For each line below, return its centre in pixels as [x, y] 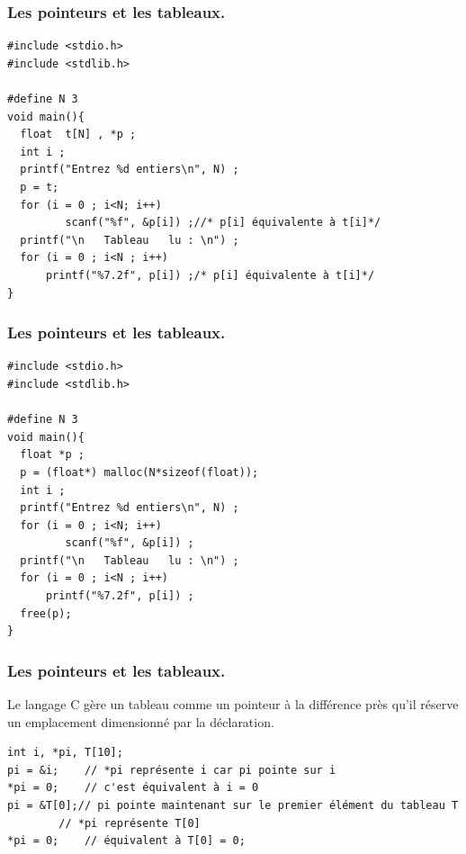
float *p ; [52, 455]
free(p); [46, 613]
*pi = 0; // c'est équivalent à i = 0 [133, 788]
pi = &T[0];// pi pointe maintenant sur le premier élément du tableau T [233, 806]
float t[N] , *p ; [78, 135]
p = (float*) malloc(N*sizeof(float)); [139, 472]
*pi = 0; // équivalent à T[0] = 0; [126, 841]
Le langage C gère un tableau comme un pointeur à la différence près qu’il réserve [233, 704]
